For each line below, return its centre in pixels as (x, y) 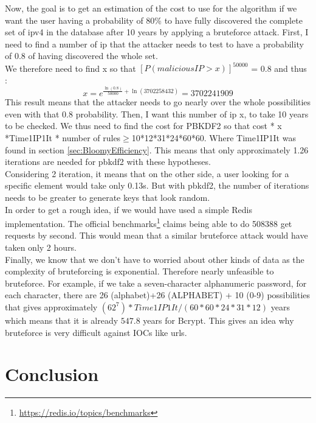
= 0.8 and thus (279, 68)
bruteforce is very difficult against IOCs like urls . (96, 332)
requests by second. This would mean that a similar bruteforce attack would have (156, 235)
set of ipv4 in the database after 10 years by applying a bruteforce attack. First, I (157, 32)
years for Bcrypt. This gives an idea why (218, 320)
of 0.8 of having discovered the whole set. (81, 56)
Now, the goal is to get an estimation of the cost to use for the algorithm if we (151, 8)
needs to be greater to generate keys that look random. (108, 197)
